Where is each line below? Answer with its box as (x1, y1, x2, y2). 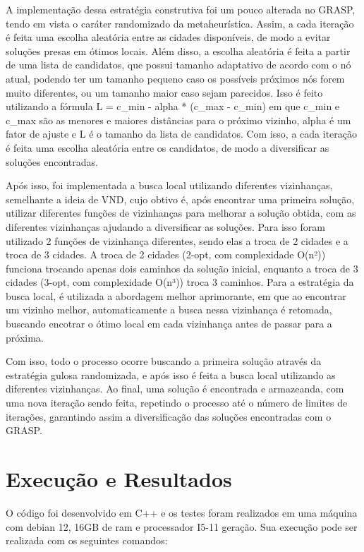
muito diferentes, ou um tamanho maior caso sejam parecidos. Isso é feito (6, 85, 323, 100)
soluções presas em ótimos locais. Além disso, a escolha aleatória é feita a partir (6, 43, 351, 58)
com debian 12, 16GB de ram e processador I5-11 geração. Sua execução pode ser (6, 519, 358, 534)
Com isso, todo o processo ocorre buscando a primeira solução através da (6, 354, 322, 368)
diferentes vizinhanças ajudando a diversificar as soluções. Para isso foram (6, 219, 325, 234)
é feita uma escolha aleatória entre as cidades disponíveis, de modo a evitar (6, 30, 331, 44)
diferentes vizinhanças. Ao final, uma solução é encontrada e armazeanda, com (6, 381, 344, 396)
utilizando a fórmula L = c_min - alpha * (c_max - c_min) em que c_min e (6, 99, 340, 114)
